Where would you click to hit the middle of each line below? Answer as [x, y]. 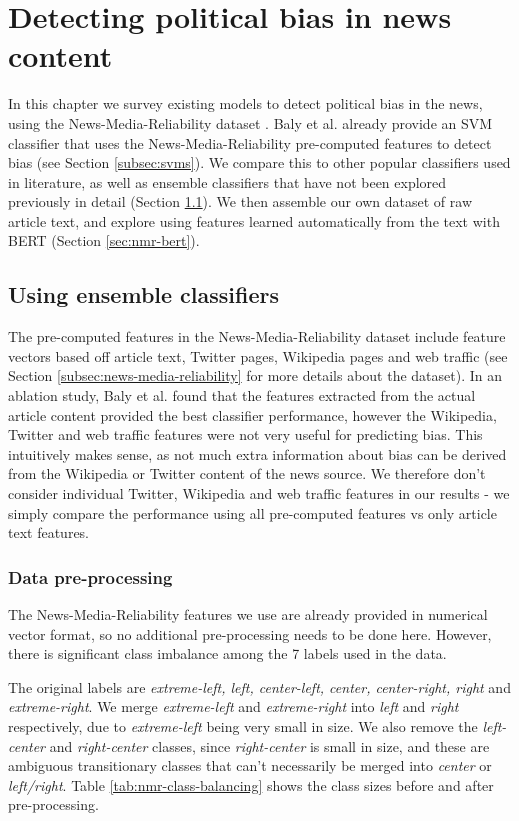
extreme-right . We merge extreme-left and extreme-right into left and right [233, 706]
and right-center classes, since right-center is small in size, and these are [269, 745]
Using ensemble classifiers [144, 294]
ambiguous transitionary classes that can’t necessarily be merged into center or [250, 765]
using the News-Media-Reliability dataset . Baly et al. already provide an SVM [250, 122]
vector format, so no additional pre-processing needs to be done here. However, [250, 633]
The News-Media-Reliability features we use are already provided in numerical [248, 614]
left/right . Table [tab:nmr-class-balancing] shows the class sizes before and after [251, 784]
